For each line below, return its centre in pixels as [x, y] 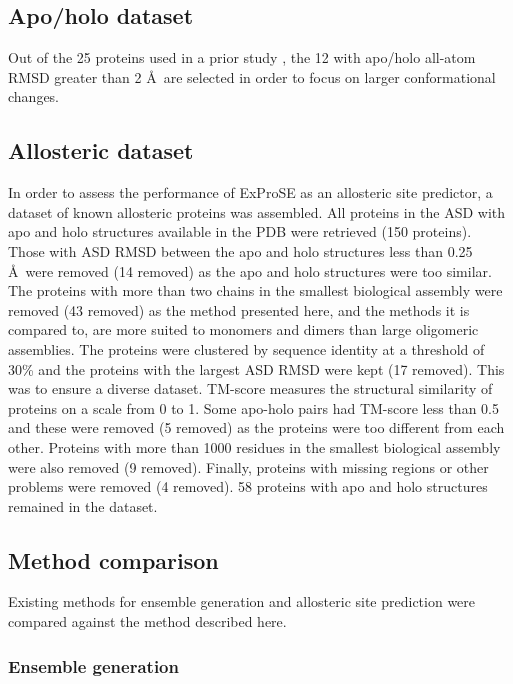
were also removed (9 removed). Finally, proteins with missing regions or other [248, 466]
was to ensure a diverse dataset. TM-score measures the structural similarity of [250, 388]
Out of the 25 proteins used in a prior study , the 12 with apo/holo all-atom [242, 57]
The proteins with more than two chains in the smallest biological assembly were [255, 290]
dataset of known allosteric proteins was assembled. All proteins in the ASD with [257, 211]
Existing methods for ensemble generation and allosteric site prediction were [242, 601]
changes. [34, 96]
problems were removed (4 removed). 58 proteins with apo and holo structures [248, 486]
